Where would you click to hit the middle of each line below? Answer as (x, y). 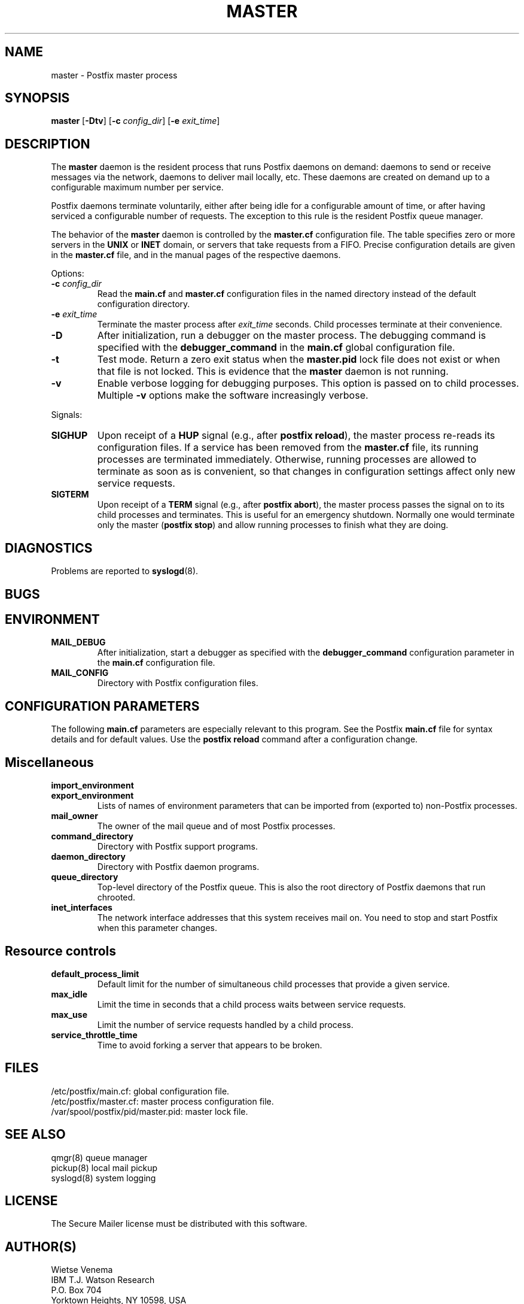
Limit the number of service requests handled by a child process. (225, 1024)
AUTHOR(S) (41, 1247)
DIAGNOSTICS (49, 548)
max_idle (69, 994)
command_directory (92, 836)
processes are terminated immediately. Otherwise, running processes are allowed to (287, 460)
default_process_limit (95, 974)
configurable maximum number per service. (137, 187)
